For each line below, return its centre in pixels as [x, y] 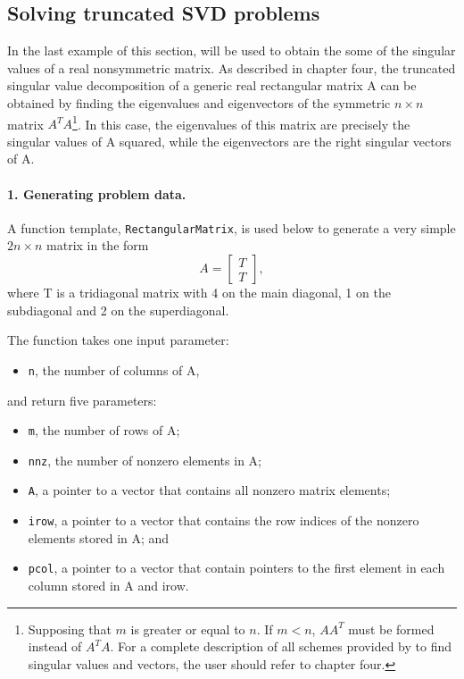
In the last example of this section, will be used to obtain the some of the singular [232, 50]
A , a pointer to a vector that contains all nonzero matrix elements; [209, 490]
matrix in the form [98, 245]
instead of [55, 646]
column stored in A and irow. [108, 585]
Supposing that [70, 629]
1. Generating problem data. [97, 193]
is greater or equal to [188, 629]
